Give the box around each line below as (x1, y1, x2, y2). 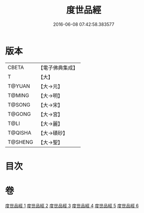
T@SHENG (7, 138, 33, 145)
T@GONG (7, 110, 31, 117)
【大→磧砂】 (38, 129, 68, 136)
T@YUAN (7, 83, 30, 90)
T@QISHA (7, 129, 31, 136)
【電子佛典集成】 (38, 64, 78, 71)
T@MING (7, 92, 29, 99)
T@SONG (7, 101, 31, 108)
